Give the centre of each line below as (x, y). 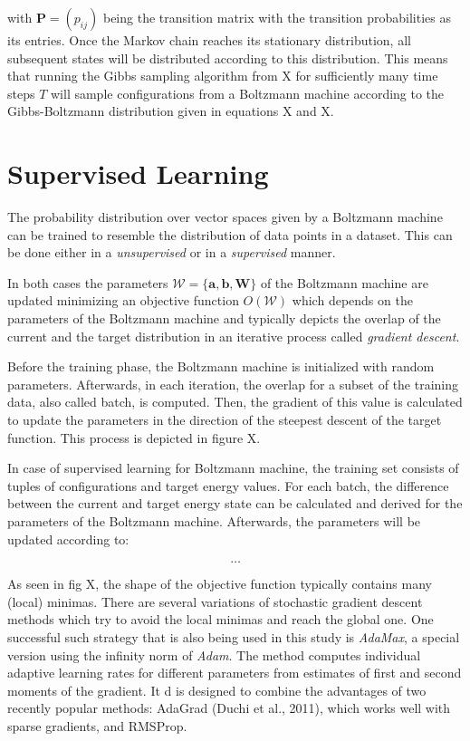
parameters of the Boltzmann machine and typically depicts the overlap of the (224, 318)
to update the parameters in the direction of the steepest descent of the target (225, 420)
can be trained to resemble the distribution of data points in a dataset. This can (230, 234)
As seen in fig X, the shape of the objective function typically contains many (220, 584)
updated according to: (68, 539)
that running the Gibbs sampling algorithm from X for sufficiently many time (223, 76)
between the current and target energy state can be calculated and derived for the (235, 503)
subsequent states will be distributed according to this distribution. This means (228, 58)
